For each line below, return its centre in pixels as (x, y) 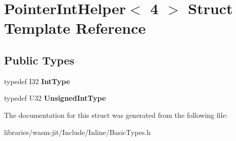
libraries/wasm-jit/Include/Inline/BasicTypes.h (77, 132)
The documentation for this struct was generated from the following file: (116, 115)
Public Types (39, 60)
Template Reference (75, 28)
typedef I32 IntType (37, 81)
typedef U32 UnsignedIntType (55, 98)
